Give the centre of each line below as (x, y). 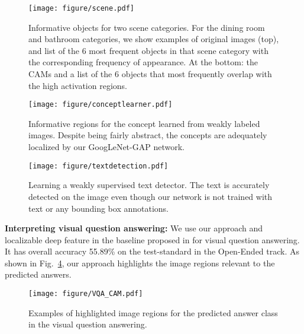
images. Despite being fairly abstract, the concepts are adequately (148, 135)
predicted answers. (38, 274)
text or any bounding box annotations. (99, 208)
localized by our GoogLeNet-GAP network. (106, 147)
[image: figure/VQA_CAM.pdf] (86, 294)
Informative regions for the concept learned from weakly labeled (144, 123)
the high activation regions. (78, 85)
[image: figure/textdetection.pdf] (98, 166)
